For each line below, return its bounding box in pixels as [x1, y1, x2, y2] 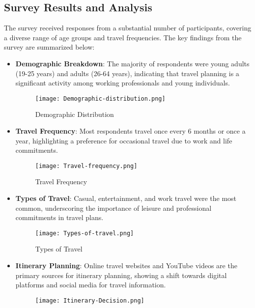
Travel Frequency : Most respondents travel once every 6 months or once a [15, 126, 246, 136]
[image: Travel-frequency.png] [35, 162, 138, 169]
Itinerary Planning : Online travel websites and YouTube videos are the [15, 260, 237, 271]
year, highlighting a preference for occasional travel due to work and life [15, 135, 232, 145]
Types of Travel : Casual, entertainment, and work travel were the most [15, 193, 237, 203]
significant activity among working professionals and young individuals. [15, 78, 230, 88]
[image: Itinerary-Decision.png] [35, 297, 144, 304]
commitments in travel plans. [15, 212, 104, 223]
